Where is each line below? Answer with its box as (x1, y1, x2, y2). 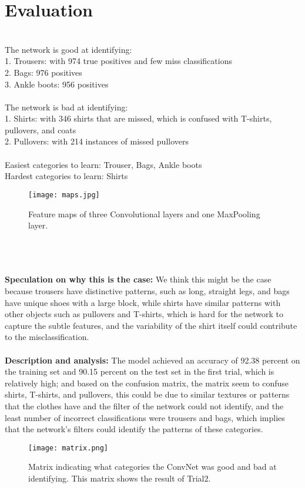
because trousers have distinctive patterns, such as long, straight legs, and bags (5, 285, 290, 297)
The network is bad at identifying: (5, 100, 128, 113)
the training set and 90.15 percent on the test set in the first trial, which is (5, 365, 274, 378)
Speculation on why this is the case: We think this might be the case (5, 273, 272, 285)
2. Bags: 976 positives (5, 66, 82, 78)
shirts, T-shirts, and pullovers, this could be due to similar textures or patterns (5, 388, 290, 401)
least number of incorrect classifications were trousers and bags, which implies (5, 411, 285, 423)
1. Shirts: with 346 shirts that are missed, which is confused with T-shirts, (5, 112, 272, 124)
